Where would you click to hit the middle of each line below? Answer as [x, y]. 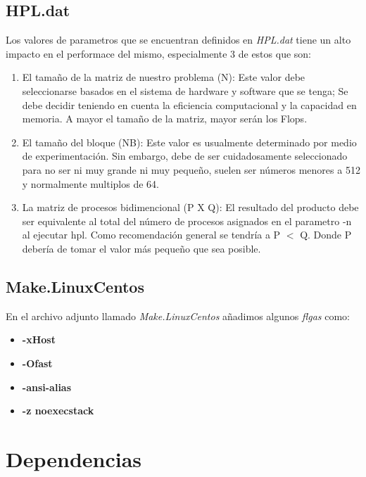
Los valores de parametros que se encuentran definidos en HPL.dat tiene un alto [178, 40]
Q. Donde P [326, 235]
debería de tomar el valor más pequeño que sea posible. [141, 248]
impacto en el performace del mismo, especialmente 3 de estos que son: [158, 53]
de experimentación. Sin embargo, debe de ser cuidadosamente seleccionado [185, 156]
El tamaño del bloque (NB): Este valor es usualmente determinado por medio [189, 142]
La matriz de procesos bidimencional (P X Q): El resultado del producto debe [190, 207]
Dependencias [74, 458]
